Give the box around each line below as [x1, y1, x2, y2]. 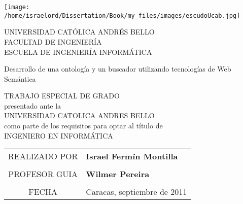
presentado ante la [4, 100, 61, 111]
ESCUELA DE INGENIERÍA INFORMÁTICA [4, 46, 152, 57]
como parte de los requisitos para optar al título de [4, 120, 163, 131]
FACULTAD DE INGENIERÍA [4, 36, 102, 47]
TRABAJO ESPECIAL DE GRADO [4, 90, 120, 101]
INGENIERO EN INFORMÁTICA [4, 130, 113, 141]
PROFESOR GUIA [8, 168, 78, 180]
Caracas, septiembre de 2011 [86, 186, 187, 198]
